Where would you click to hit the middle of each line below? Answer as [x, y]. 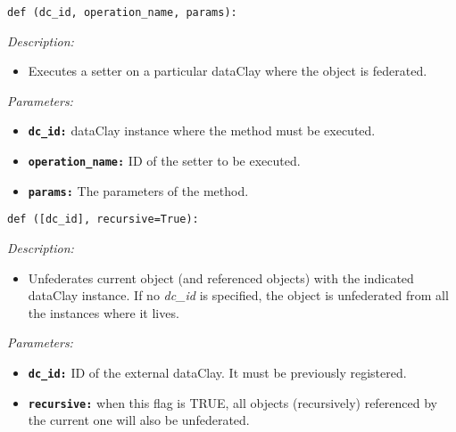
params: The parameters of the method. [138, 190]
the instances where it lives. [104, 312]
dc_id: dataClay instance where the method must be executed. [202, 130]
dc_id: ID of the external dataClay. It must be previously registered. [217, 373]
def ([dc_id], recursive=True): [103, 220]
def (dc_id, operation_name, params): [122, 12]
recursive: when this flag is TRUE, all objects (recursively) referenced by [232, 402]
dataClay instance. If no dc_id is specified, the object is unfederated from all [238, 295]
